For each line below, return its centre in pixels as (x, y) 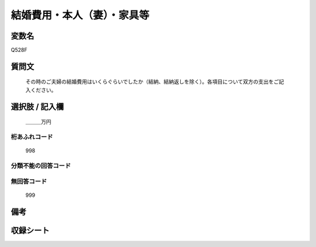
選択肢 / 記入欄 (37, 107)
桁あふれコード (32, 137)
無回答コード (29, 181)
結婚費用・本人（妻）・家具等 (80, 15)
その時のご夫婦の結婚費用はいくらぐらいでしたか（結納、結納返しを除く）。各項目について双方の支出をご (152, 82)
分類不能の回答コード (41, 165)
